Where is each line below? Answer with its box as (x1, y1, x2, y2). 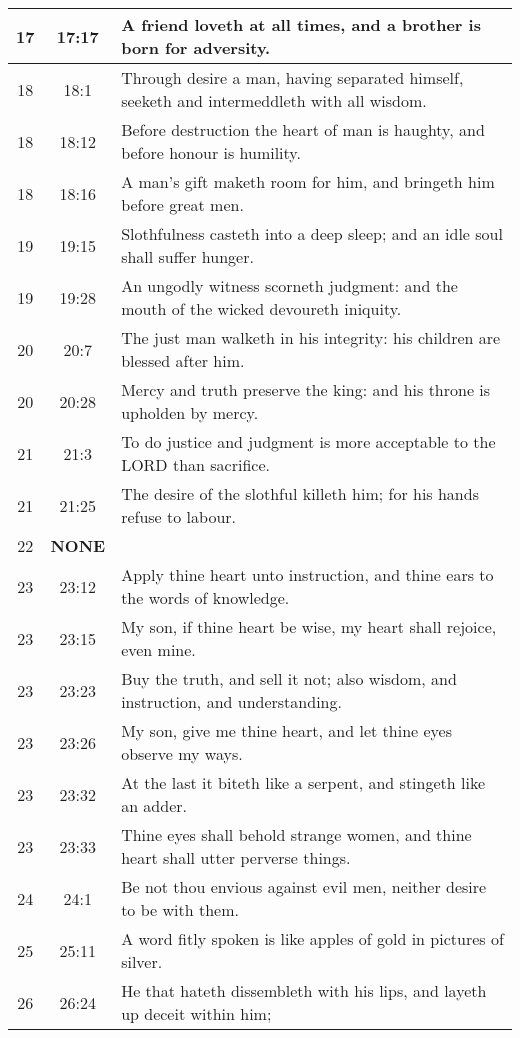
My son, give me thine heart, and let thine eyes (121, 719, 453, 742)
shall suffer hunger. (121, 245, 254, 268)
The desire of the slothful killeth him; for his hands (121, 482, 479, 505)
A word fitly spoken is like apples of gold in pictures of (121, 927, 504, 950)
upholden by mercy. (121, 401, 259, 424)
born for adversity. (121, 36, 271, 59)
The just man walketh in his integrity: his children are (121, 326, 501, 349)
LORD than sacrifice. (121, 453, 270, 476)
